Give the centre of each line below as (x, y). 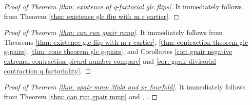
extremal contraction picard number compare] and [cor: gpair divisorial (110, 61)
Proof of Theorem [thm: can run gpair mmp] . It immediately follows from (114, 32)
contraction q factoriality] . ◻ (48, 70)
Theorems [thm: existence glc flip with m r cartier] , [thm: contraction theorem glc (126, 42)
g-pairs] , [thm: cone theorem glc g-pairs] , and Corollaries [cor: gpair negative (118, 51)
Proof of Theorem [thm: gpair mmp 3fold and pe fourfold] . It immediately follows (125, 87)
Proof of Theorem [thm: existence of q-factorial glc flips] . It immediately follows (123, 6)
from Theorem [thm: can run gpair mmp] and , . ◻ (81, 96)
